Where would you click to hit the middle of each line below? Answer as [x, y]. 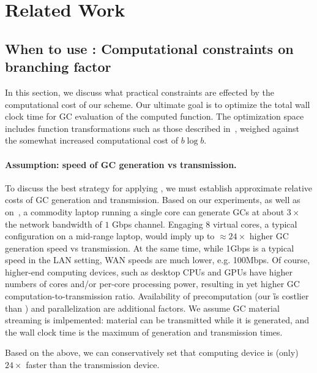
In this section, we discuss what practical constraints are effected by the [140, 92]
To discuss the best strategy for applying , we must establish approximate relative [159, 187]
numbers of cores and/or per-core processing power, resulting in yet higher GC [152, 284]
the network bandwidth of [54, 224]
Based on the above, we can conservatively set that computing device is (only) [152, 352]
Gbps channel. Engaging [158, 224]
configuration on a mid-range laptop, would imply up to [110, 236]
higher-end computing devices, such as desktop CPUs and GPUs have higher [149, 271]
